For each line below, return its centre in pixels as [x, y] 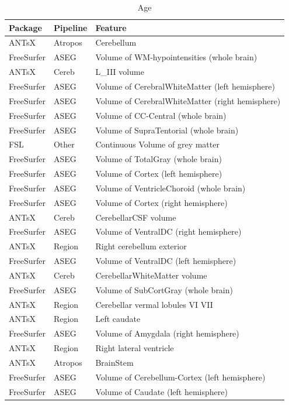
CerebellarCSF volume [136, 217]
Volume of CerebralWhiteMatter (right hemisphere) [188, 100]
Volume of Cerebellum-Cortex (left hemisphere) [180, 377]
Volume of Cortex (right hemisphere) [161, 202]
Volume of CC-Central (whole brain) [161, 115]
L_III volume [120, 72]
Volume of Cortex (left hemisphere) [159, 174]
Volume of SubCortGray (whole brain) [164, 289]
